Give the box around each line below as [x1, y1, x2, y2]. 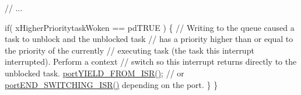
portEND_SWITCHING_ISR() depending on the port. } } [5, 78, 218, 90]
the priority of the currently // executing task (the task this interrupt [5, 44, 254, 56]
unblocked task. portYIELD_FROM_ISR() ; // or [5, 66, 184, 79]
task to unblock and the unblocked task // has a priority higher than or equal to [5, 33, 293, 45]
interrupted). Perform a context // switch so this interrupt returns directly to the [5, 55, 297, 68]
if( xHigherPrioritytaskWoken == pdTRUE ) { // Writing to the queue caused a [5, 21, 295, 33]
